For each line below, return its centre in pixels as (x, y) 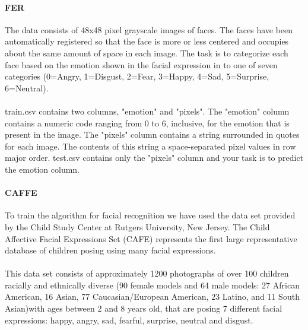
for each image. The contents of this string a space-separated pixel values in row (150, 146)
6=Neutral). (27, 88)
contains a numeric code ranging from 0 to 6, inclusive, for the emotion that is (147, 123)
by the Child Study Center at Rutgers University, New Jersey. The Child (137, 226)
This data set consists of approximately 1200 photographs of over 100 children (147, 273)
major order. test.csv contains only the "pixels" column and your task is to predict (154, 158)
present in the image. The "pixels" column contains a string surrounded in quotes (152, 134)
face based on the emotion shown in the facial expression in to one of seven (141, 64)
